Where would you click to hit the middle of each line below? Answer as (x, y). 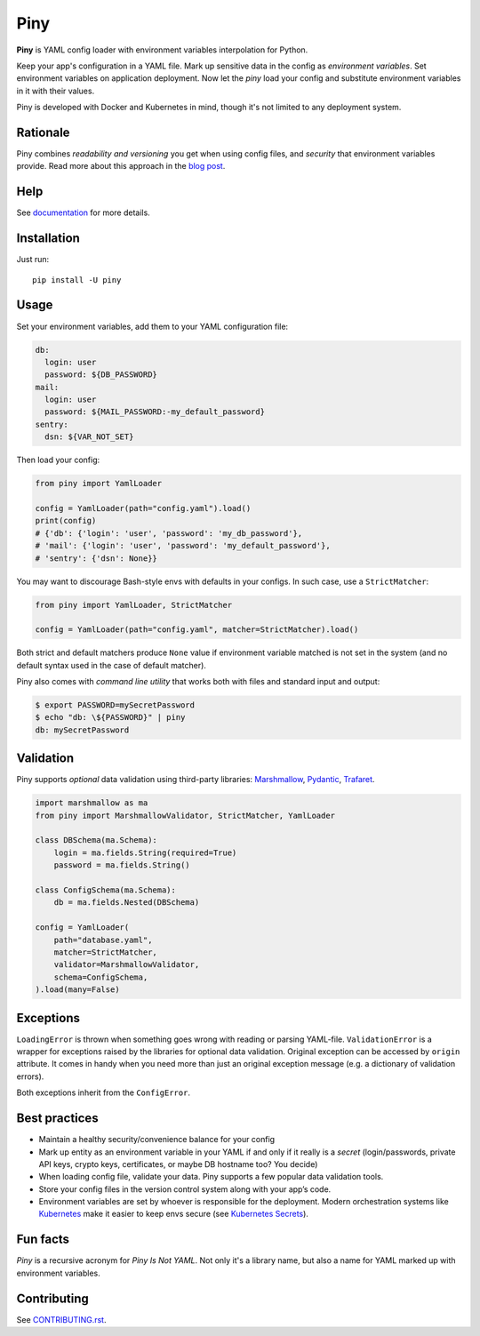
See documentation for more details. (83, 212)
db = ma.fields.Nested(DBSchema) (127, 903)
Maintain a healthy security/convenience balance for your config (157, 1140)
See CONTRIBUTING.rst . (61, 1319)
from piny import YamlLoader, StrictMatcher (134, 605)
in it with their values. (56, 91)
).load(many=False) (77, 990)
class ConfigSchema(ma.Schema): (106, 890)
